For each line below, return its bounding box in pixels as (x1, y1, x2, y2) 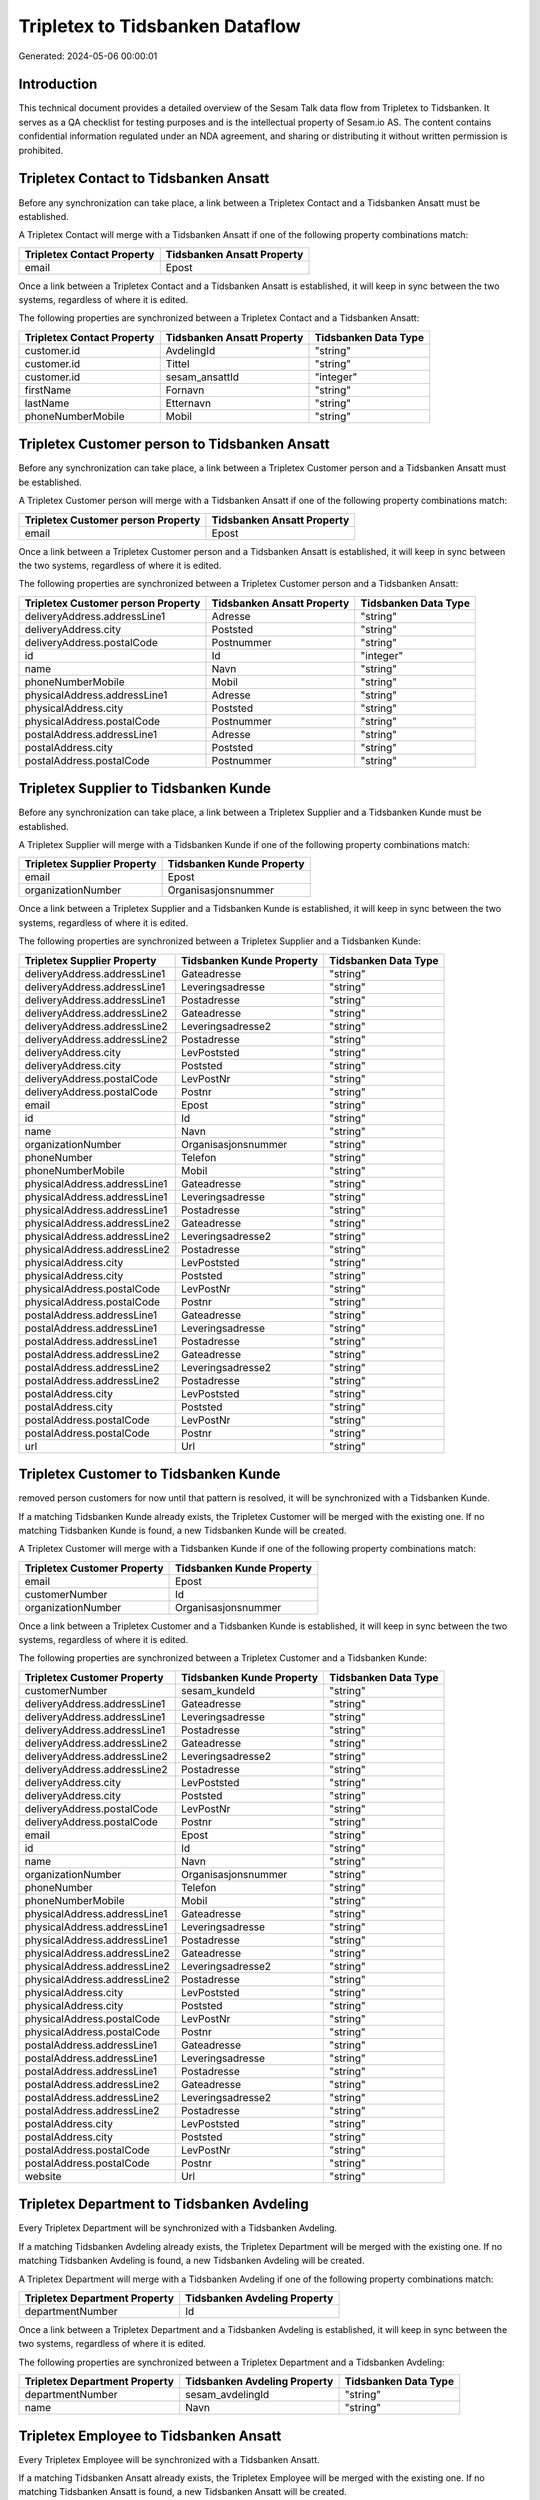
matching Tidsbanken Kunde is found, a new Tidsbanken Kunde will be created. (18, 1524, 347, 1536)
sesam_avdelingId (185, 2388, 270, 2402)
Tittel (165, 356, 190, 370)
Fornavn (165, 383, 205, 397)
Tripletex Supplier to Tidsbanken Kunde (18, 780, 272, 797)
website (24, 2169, 62, 2183)
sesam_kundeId (180, 1683, 255, 1697)
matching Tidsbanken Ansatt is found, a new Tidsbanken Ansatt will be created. (18, 2486, 347, 2498)
